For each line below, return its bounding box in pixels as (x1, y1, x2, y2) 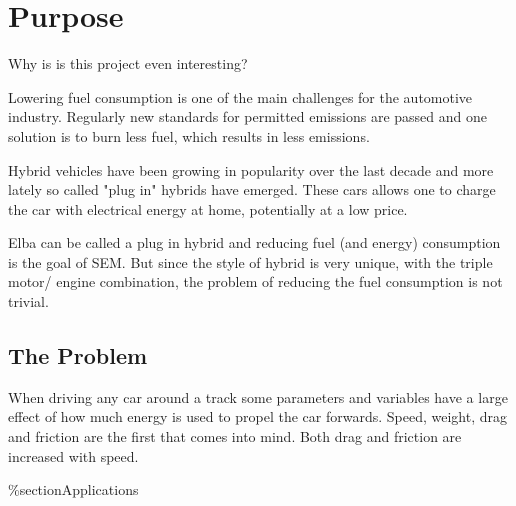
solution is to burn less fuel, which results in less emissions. (8, 125, 370, 146)
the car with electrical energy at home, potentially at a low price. (8, 198, 408, 219)
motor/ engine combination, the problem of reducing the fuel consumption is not (8, 271, 503, 292)
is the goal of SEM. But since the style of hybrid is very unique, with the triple (8, 251, 493, 272)
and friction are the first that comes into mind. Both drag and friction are (8, 426, 462, 447)
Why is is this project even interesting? (8, 53, 248, 74)
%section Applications (8, 479, 139, 500)
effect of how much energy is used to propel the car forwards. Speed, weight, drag (8, 406, 507, 427)
